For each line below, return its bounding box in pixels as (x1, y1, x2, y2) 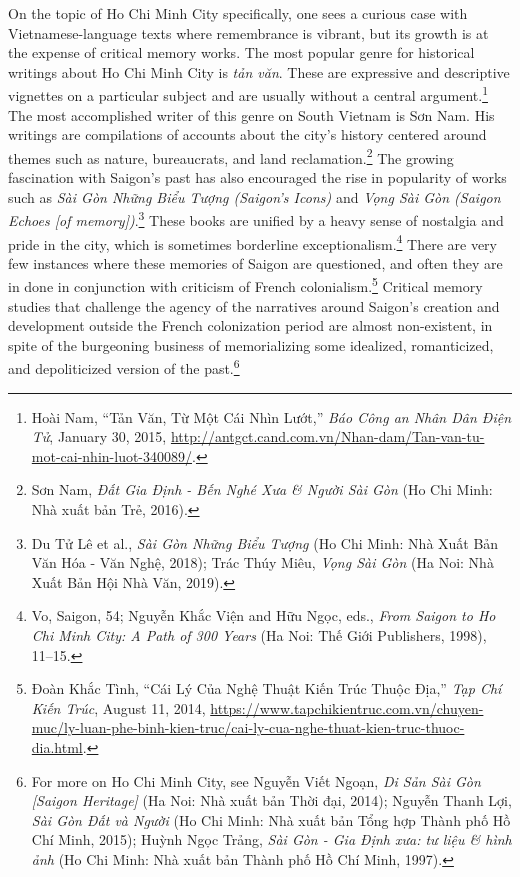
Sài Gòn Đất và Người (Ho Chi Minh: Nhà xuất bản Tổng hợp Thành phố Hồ (31, 809, 511, 830)
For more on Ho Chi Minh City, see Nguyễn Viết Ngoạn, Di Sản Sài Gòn (31, 770, 481, 791)
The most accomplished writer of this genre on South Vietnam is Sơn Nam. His (8, 104, 495, 125)
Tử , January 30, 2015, (31, 426, 167, 447)
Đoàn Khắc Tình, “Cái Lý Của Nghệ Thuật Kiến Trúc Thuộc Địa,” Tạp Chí (31, 678, 502, 699)
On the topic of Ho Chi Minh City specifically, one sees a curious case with (8, 3, 468, 23)
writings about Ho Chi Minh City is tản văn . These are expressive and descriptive (8, 61, 510, 82)
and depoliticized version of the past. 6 (8, 355, 240, 379)
